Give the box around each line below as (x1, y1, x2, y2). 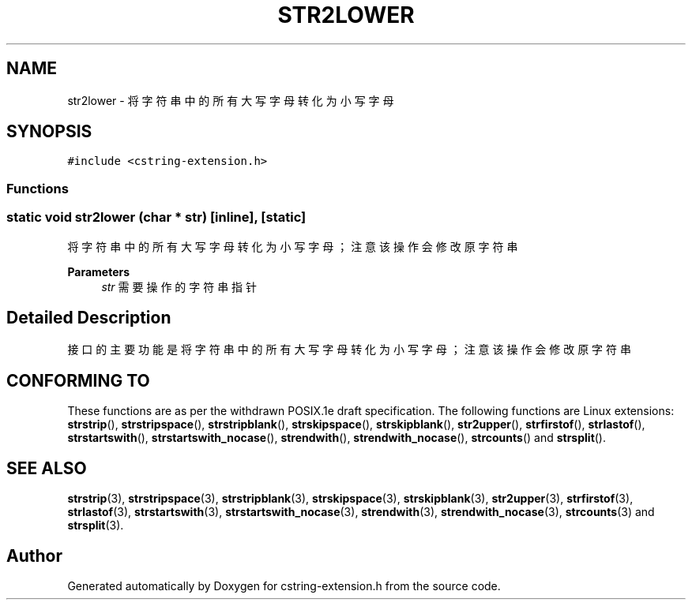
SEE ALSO (6, 458, 87, 478)
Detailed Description (6, 307, 171, 327)
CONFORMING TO (6, 370, 150, 391)
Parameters (67, 264, 130, 279)
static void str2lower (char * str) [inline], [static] (6, 209, 307, 226)
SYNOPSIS (6, 122, 92, 142)
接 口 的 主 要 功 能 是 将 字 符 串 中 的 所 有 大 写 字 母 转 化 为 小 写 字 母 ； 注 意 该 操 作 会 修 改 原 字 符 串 (67, 342, 631, 357)
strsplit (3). (67, 518, 124, 533)
